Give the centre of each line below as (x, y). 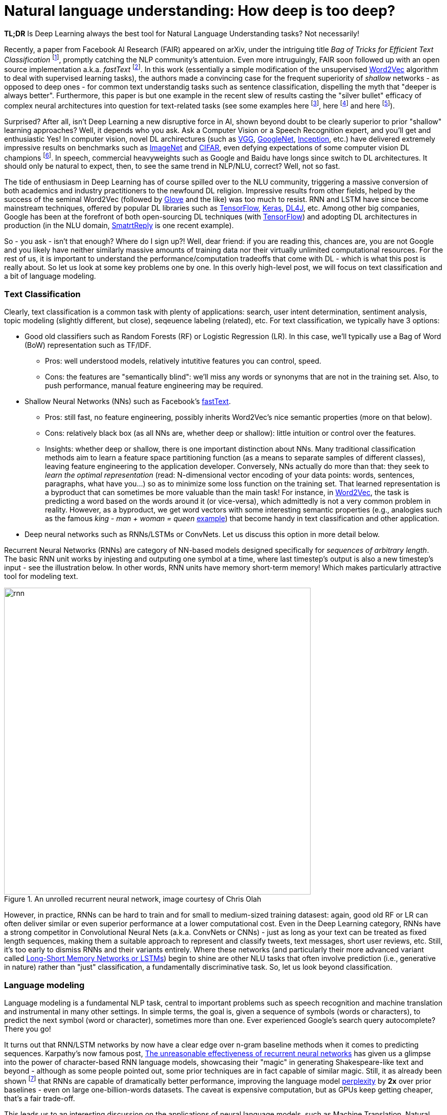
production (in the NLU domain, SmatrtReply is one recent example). (119, 226)
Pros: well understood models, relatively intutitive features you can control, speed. (183, 361)
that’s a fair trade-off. (40, 1098)
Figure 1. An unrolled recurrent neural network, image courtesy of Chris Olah (133, 899)
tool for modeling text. (41, 576)
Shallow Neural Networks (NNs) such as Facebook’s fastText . (128, 402)
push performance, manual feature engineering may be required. (154, 386)
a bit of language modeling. (50, 276)
